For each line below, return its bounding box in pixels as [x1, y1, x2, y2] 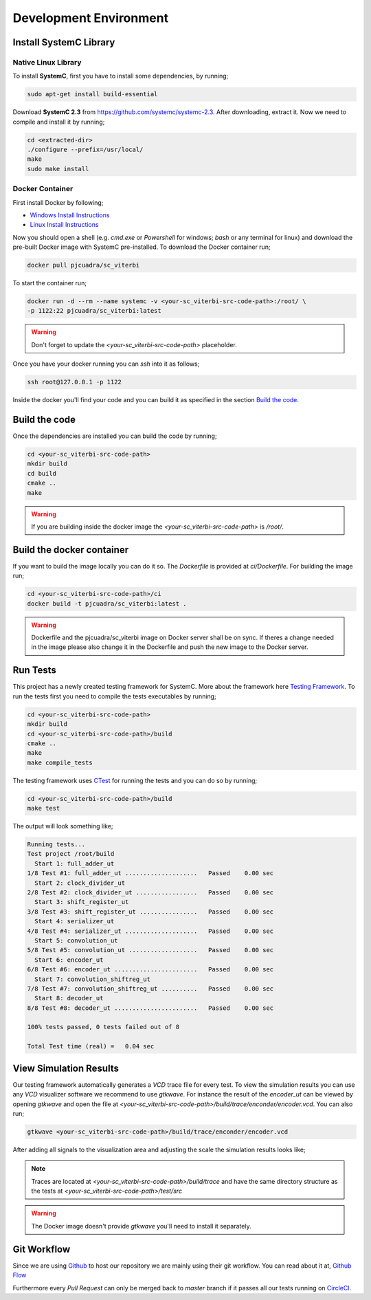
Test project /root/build [27, 850, 115, 858]
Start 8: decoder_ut [34, 994, 104, 1002]
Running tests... [27, 841, 86, 848]
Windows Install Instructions [30, 210, 110, 219]
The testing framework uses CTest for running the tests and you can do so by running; [12, 776, 258, 784]
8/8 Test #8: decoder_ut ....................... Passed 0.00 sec [27, 1004, 274, 1012]
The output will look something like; [12, 822, 113, 830]
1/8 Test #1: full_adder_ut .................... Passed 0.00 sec [27, 870, 274, 877]
